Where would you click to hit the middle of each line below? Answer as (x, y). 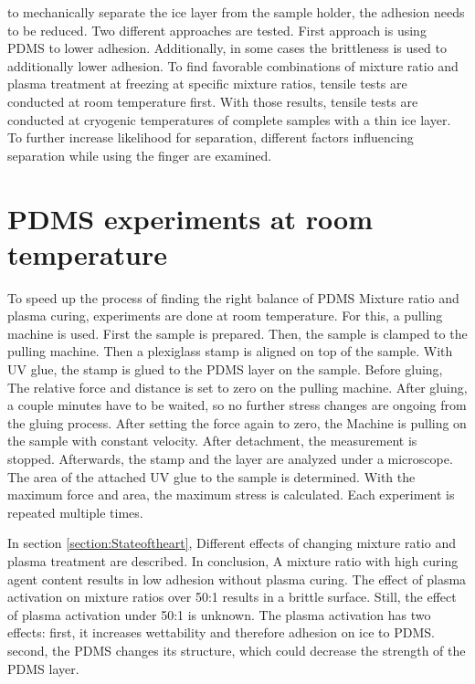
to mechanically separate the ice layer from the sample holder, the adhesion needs (236, 12)
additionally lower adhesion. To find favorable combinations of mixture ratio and (233, 65)
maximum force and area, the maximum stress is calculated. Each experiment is (231, 495)
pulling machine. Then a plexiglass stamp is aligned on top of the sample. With (230, 351)
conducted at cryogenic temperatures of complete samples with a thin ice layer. (229, 119)
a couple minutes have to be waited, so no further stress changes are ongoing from (237, 405)
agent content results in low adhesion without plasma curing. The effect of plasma (237, 579)
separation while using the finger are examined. (140, 155)
